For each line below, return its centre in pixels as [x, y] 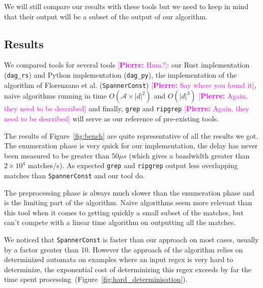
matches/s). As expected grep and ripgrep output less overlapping [133, 165]
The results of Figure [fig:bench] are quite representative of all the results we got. [131, 135]
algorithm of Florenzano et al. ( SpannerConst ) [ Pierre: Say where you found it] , [130, 85]
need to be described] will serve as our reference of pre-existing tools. [112, 118]
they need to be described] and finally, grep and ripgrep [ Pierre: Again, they [127, 108]
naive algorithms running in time [55, 96]
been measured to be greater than [57, 155]
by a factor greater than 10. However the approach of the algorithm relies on [124, 249]
